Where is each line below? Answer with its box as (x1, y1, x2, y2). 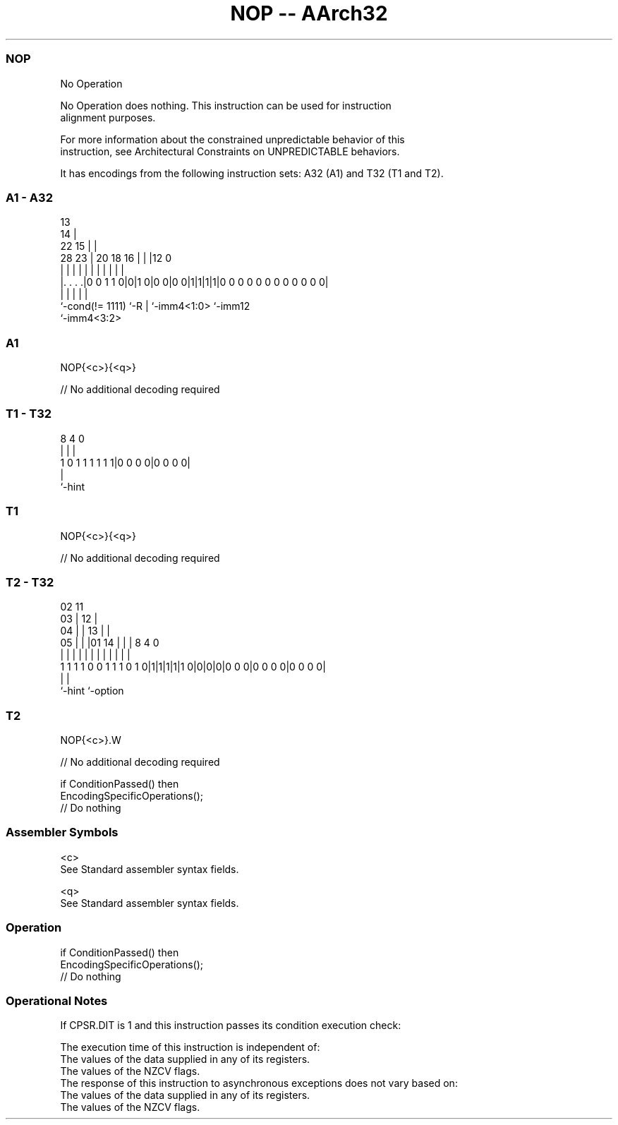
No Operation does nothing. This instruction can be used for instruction (60, 99, 392, 112)
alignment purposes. (60, 111, 156, 124)
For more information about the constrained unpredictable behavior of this (60, 133, 405, 145)
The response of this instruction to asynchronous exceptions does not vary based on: (60, 1077, 458, 1090)
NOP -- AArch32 (230, 1, 388, 25)
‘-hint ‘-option (60, 685, 124, 697)
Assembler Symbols (6, 825, 119, 840)
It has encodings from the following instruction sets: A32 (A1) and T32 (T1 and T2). (60, 167, 444, 179)
